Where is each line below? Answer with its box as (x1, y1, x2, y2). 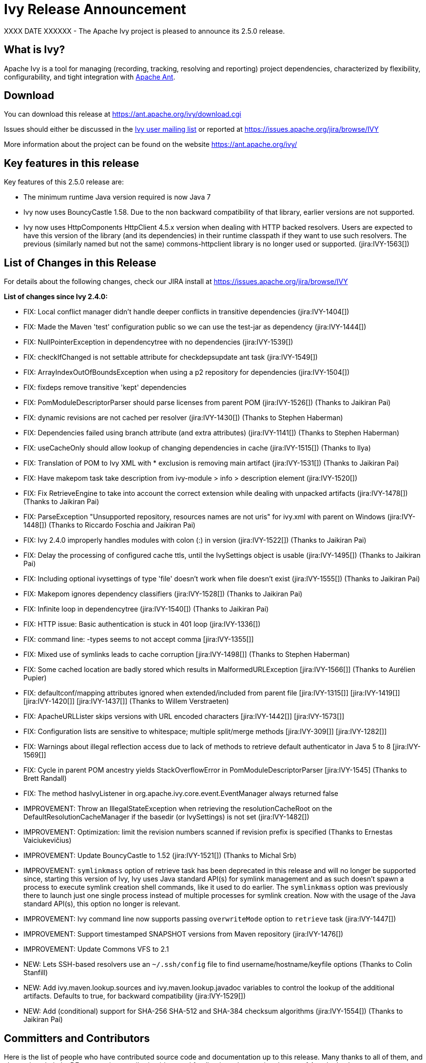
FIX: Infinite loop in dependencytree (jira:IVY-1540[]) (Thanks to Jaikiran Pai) (23, 605, 269, 613)
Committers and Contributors (4, 1032, 150, 1044)
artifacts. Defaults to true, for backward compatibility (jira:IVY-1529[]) (23, 992, 246, 1001)
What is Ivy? (4, 43, 65, 56)
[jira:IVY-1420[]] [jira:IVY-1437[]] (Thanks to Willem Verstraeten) (23, 697, 229, 706)
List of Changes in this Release (4, 256, 156, 269)
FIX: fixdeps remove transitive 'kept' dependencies (23, 383, 187, 392)
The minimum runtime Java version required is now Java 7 (23, 193, 211, 202)
